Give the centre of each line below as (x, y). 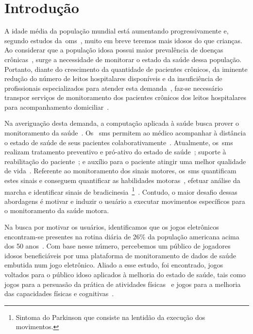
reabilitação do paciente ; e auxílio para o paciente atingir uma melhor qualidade (125, 161)
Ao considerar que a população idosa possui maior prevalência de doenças (114, 50)
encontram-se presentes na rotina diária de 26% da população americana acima (122, 236)
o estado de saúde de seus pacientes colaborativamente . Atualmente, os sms (119, 142)
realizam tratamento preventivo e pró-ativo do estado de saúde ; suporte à (115, 152)
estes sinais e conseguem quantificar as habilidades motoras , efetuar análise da (122, 180)
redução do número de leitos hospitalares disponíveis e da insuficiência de (113, 78)
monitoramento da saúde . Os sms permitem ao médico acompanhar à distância (125, 133)
